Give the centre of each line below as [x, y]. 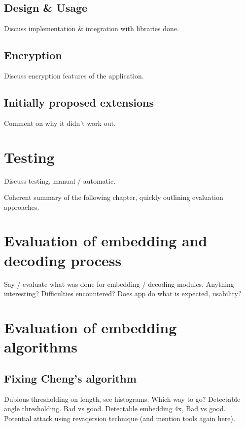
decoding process [63, 260]
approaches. [22, 207]
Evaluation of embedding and [106, 241]
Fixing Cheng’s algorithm [70, 378]
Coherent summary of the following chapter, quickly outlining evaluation [114, 197]
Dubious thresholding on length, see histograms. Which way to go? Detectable [122, 399]
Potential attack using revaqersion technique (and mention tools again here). [120, 418]
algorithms [41, 347]
